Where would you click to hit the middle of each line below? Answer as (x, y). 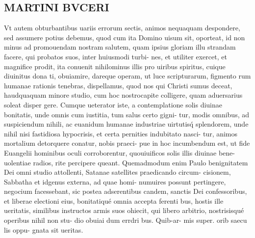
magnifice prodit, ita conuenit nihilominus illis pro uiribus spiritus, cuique (115, 66)
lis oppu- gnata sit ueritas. (44, 229)
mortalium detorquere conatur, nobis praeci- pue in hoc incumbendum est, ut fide (127, 143)
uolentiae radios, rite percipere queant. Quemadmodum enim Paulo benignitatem (126, 162)
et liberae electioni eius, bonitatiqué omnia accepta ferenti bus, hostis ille (114, 200)
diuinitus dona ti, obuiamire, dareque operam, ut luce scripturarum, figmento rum (127, 76)
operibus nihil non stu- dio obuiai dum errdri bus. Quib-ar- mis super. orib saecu (126, 220)
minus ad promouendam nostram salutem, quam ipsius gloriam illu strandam (120, 47)
